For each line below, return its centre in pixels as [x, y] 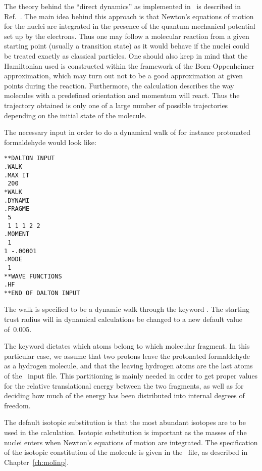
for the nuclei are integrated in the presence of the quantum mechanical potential [130, 26]
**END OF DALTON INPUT [42, 293]
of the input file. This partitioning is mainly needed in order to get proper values [131, 376]
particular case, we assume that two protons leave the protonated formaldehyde [127, 356]
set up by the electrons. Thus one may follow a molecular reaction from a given [127, 36]
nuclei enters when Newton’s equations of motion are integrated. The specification [131, 442]
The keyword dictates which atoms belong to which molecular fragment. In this [127, 346]
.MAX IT [17, 175]
